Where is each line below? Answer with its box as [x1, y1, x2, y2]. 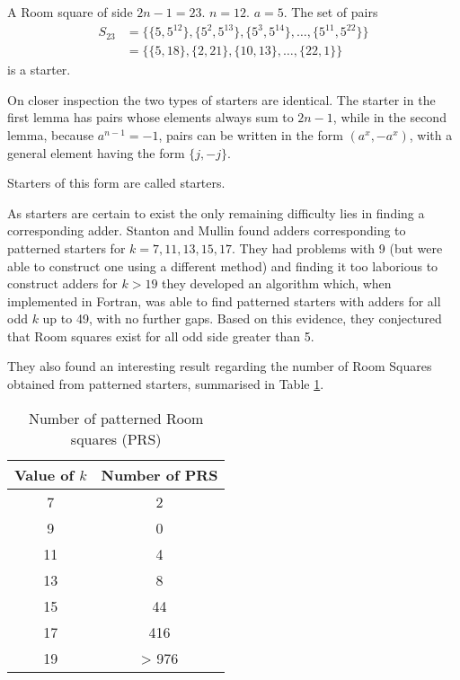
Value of [14, 464, 75, 485]
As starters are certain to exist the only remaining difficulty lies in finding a [7, 203, 425, 222]
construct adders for [7, 274, 118, 293]
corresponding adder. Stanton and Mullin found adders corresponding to [7, 221, 406, 240]
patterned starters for [7, 238, 126, 257]
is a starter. [7, 60, 71, 79]
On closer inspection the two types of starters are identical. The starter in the [7, 90, 436, 109]
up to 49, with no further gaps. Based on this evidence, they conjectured [42, 309, 442, 328]
